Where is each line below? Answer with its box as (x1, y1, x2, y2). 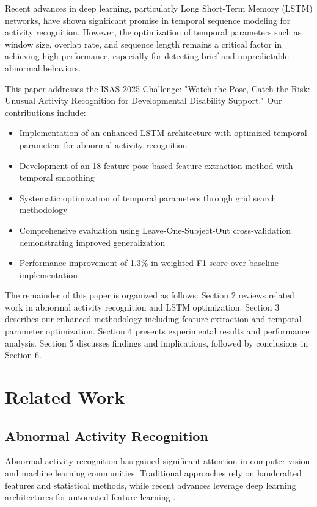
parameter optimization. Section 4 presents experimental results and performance (5, 325, 310, 337)
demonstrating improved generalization (19, 236, 166, 248)
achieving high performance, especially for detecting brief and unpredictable (5, 49, 289, 62)
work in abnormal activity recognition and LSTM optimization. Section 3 (5, 300, 280, 313)
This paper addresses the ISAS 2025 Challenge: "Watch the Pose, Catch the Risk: (5, 82, 310, 95)
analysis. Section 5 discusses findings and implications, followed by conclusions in (5, 336, 308, 349)
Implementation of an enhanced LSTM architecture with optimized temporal (19, 126, 307, 139)
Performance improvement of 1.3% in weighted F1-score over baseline (19, 256, 279, 269)
